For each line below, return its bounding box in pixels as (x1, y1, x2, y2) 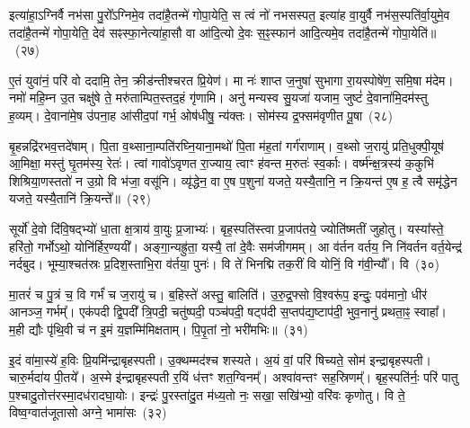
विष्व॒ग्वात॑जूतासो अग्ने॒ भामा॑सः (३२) (9, 403, 167, 422)
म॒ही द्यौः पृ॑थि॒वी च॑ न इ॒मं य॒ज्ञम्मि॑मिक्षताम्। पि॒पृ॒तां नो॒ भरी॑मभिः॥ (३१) (9, 319, 308, 338)
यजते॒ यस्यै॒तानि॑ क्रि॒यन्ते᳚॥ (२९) (9, 189, 152, 208)
